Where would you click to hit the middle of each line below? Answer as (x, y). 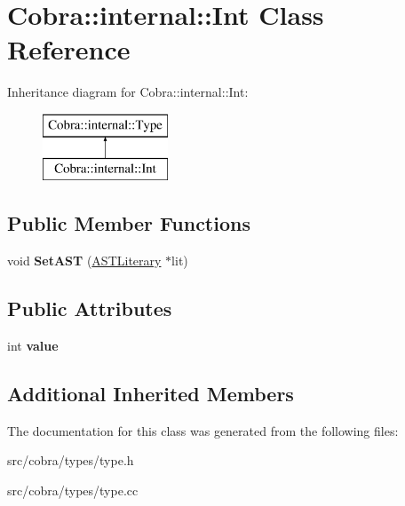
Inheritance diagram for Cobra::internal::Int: (128, 92)
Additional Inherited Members (151, 394)
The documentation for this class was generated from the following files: (203, 430)
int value (33, 346)
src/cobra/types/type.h (71, 460)
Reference (69, 49)
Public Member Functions (129, 223)
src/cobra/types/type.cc (73, 490)
